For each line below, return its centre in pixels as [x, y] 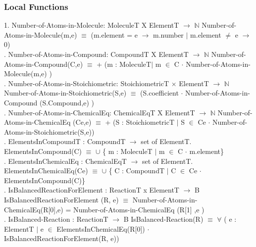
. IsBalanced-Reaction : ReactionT [56, 219]
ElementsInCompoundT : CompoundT [67, 141]
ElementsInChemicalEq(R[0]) [101, 228]
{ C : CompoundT [137, 171]
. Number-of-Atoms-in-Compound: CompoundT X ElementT [96, 54]
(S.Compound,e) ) [67, 102]
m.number [168, 34]
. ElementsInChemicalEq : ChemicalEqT [65, 161]
